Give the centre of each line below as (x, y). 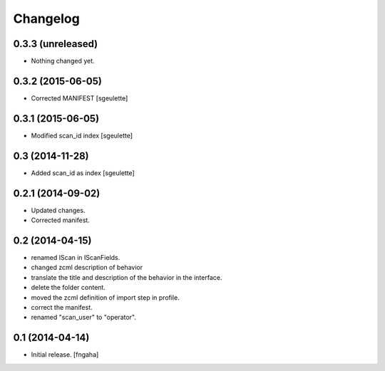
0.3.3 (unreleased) (56, 44)
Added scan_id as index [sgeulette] (83, 173)
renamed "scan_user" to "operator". (84, 318)
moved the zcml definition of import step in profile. (105, 297)
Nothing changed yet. (63, 61)
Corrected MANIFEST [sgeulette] (79, 98)
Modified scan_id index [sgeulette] (82, 135)
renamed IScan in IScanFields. (76, 257)
